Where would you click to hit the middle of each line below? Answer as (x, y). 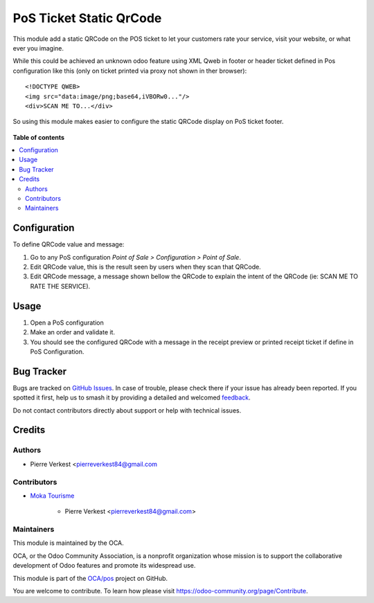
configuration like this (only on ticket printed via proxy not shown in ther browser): (130, 71)
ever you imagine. (38, 48)
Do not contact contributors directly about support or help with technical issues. (127, 410)
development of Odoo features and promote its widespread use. (104, 566)
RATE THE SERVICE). (60, 286)
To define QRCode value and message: (69, 244)
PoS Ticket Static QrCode (87, 18)
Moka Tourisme (52, 496)
